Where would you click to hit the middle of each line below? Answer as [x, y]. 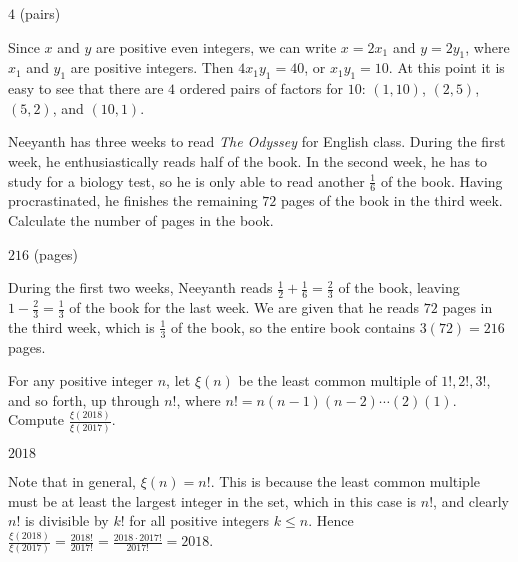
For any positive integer [81, 380]
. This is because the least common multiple [345, 481]
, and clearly [471, 500]
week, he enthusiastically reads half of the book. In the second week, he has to [248, 160]
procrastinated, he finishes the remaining [133, 200]
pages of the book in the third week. [391, 200]
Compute [36, 419]
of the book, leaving [399, 287]
